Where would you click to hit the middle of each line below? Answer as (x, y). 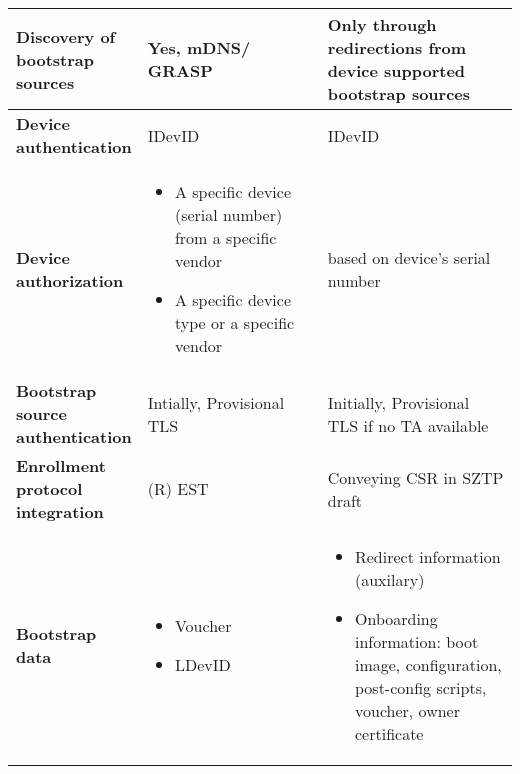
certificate (389, 733)
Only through (382, 24)
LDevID (202, 664)
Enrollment (61, 465)
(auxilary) (389, 579)
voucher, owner (407, 710)
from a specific (225, 237)
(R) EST (178, 488)
